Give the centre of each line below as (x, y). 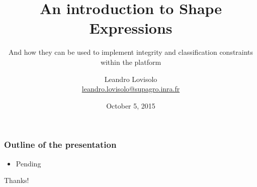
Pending (28, 163)
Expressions (131, 28)
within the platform (131, 62)
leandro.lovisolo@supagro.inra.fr (131, 89)
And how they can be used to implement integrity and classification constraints (131, 52)
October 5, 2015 (131, 105)
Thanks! (17, 180)
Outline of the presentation (60, 145)
